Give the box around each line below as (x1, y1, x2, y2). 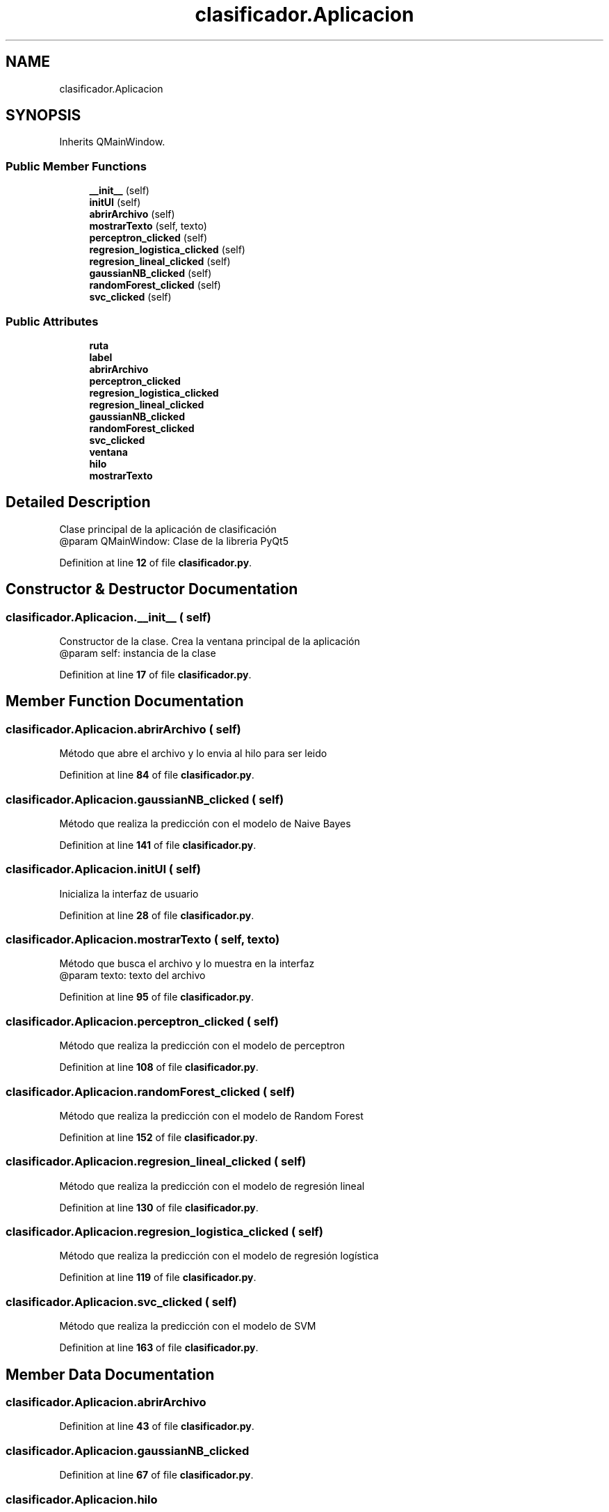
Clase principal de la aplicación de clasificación (59, 523, 277, 535)
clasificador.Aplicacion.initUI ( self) (6, 862, 201, 877)
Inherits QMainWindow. (59, 136, 165, 148)
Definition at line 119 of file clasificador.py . (59, 1271, 257, 1284)
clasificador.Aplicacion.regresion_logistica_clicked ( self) (6, 1225, 324, 1239)
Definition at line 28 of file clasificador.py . (59, 909, 254, 921)
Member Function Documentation (6, 692, 244, 710)
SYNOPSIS (6, 106, 81, 125)
